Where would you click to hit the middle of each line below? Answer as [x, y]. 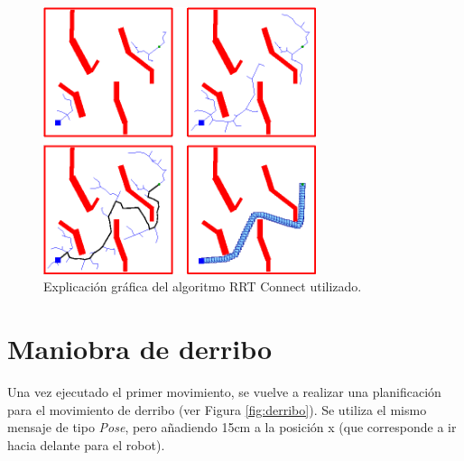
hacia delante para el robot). [86, 444]
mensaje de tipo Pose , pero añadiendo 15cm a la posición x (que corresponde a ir [232, 427]
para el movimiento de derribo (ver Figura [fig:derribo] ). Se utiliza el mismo [217, 409]
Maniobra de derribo [140, 349]
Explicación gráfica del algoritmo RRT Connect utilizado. [203, 286]
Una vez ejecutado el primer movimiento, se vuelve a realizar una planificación [224, 392]
